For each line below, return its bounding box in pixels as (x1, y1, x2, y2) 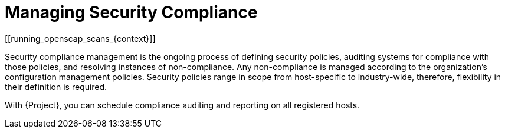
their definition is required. (5, 81, 107, 92)
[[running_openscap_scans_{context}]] (5, 33, 156, 44)
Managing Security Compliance (5, 2, 258, 22)
